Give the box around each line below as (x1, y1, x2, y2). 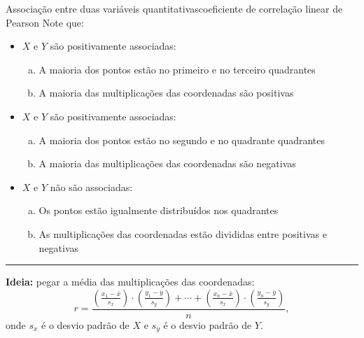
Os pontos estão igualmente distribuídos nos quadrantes (38, 203, 279, 218)
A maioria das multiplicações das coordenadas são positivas (38, 85, 294, 100)
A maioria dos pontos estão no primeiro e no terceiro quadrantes (38, 62, 316, 76)
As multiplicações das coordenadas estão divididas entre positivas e (38, 226, 327, 241)
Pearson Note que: (6, 15, 84, 29)
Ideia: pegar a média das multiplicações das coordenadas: (6, 274, 255, 289)
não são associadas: (50, 179, 133, 194)
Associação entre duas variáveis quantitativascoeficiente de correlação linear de (6, 1, 343, 15)
